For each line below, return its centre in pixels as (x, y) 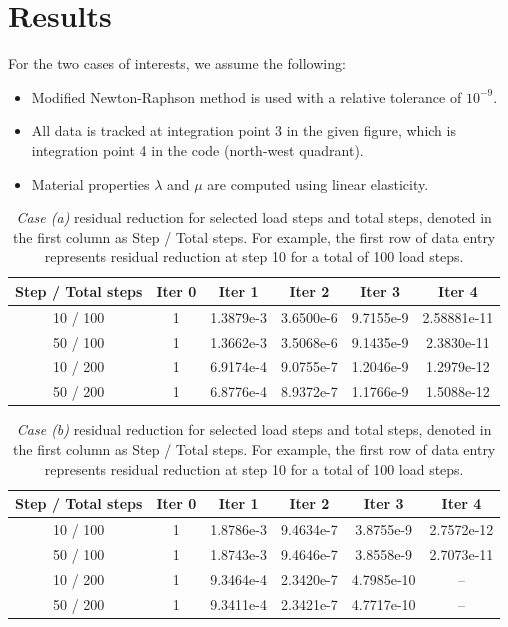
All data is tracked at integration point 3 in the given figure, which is (243, 130)
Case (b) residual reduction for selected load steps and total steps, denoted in (254, 429)
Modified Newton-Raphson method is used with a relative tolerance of (246, 96)
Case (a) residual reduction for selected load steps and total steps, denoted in (254, 217)
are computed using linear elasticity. (318, 183)
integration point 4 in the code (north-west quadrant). (197, 149)
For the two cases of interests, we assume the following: (177, 63)
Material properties (90, 183)
